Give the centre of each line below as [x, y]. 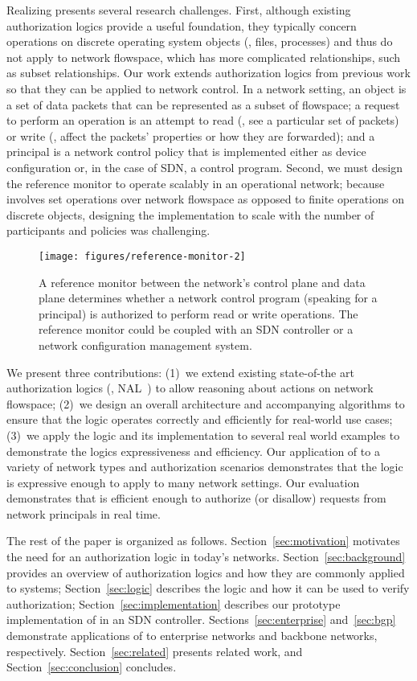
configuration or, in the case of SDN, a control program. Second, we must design [204, 167]
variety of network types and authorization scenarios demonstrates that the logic [205, 467]
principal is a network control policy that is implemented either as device [186, 152]
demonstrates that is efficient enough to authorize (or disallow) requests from [196, 498]
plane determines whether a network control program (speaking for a [208, 298]
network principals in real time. [84, 513]
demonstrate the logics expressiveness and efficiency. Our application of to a [193, 451]
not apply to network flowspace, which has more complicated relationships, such [204, 57]
